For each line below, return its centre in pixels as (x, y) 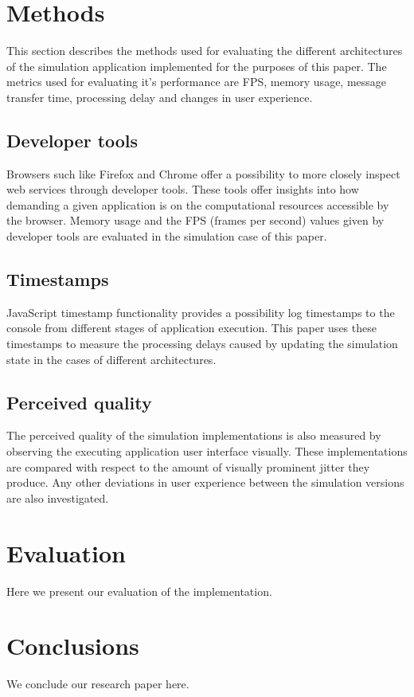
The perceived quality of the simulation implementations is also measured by (194, 435)
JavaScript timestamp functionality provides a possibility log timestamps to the (201, 312)
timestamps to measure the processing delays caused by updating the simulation (202, 344)
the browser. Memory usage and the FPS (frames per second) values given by (195, 220)
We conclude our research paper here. (98, 684)
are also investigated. (58, 497)
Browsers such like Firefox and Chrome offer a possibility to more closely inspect (203, 173)
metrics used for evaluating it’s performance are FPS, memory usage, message (197, 82)
